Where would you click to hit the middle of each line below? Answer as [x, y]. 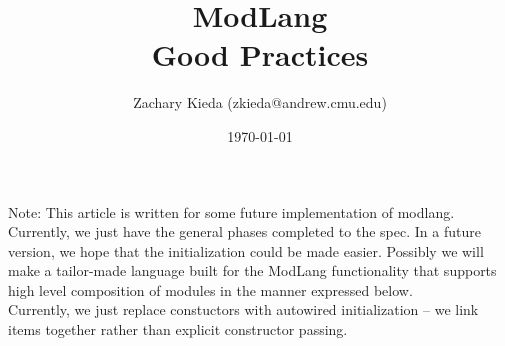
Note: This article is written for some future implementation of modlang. [231, 211]
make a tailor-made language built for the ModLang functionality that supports [252, 270]
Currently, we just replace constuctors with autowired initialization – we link [243, 309]
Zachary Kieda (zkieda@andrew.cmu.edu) [260, 102]
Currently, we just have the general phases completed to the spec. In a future [244, 231]
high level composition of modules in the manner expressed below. [210, 289]
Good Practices [260, 54]
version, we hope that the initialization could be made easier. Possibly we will [246, 250]
